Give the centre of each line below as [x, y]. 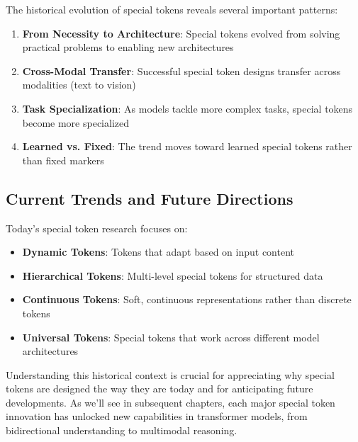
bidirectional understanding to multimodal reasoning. [122, 430]
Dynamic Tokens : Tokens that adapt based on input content [158, 252]
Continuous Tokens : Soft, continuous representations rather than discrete [187, 299]
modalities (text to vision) [79, 85]
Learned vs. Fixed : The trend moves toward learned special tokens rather [187, 146]
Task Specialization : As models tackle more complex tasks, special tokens [188, 108]
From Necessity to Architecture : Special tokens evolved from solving [181, 33]
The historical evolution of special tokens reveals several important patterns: [172, 9]
